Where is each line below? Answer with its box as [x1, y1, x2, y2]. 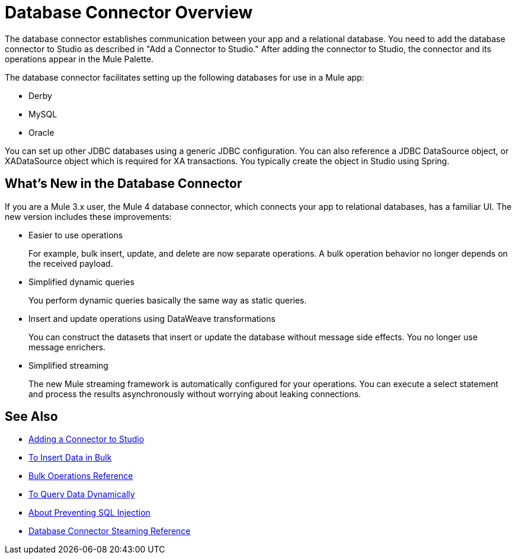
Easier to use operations [28, 229, 123, 240]
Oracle [28, 127, 55, 138]
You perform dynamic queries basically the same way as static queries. [28, 295, 307, 305]
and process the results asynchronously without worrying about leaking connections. [28, 388, 361, 399]
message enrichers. [28, 341, 106, 352]
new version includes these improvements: [5, 211, 172, 222]
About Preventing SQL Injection [28, 507, 150, 518]
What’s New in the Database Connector [5, 176, 242, 191]
